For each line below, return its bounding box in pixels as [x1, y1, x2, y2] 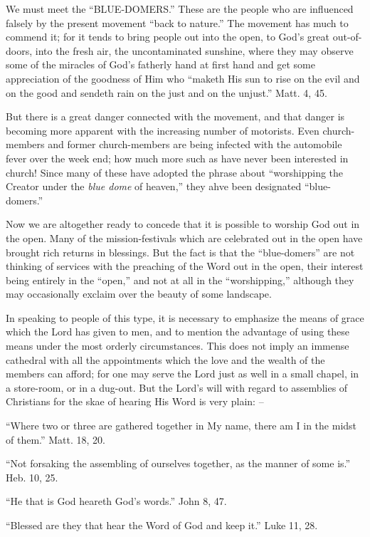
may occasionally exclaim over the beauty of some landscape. [6, 286, 272, 301]
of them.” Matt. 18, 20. [6, 432, 105, 447]
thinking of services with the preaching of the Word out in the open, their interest [6, 259, 364, 273]
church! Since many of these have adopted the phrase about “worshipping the [6, 165, 344, 179]
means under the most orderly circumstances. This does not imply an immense [6, 338, 349, 353]
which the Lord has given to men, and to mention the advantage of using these [6, 324, 350, 339]
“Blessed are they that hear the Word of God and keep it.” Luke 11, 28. [6, 518, 318, 532]
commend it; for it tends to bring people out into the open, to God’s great [6, 29, 329, 44]
